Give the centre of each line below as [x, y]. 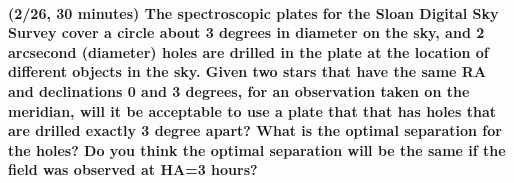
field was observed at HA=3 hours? [133, 169]
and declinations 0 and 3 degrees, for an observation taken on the [239, 90]
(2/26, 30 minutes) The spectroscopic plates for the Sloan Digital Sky [253, 12]
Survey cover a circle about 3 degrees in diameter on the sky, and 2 [246, 32]
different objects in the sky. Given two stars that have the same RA [247, 71]
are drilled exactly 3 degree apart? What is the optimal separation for [255, 130]
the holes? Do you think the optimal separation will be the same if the [257, 149]
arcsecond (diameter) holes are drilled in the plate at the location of [248, 51]
